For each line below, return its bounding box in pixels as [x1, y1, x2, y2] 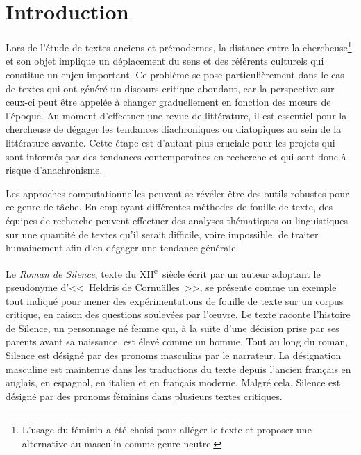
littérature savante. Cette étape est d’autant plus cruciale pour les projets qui [6, 135, 335, 149]
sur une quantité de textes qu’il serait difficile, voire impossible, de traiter [6, 226, 319, 241]
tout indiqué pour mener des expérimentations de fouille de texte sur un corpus [6, 293, 344, 308]
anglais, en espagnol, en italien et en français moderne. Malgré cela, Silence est [6, 375, 341, 390]
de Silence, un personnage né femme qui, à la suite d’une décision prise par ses [6, 320, 339, 335]
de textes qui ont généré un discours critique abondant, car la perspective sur [6, 81, 335, 95]
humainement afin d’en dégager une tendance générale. [6, 240, 239, 255]
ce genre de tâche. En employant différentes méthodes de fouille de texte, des [6, 199, 333, 214]
